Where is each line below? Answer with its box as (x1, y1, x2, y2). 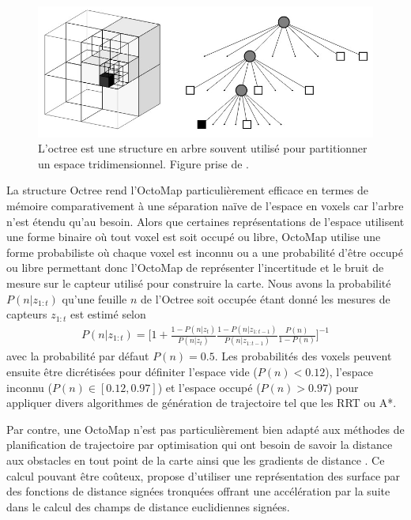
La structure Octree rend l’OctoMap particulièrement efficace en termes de (6, 182, 368, 198)
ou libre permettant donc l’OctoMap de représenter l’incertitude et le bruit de (6, 259, 384, 276)
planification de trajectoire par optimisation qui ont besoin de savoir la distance (6, 436, 393, 453)
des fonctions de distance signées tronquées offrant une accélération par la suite (6, 483, 390, 499)
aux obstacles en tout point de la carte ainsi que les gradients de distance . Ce (6, 451, 385, 468)
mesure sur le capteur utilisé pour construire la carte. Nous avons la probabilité (6, 274, 391, 291)
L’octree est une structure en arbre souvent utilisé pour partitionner (38, 140, 368, 156)
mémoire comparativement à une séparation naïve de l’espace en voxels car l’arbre (6, 197, 404, 213)
